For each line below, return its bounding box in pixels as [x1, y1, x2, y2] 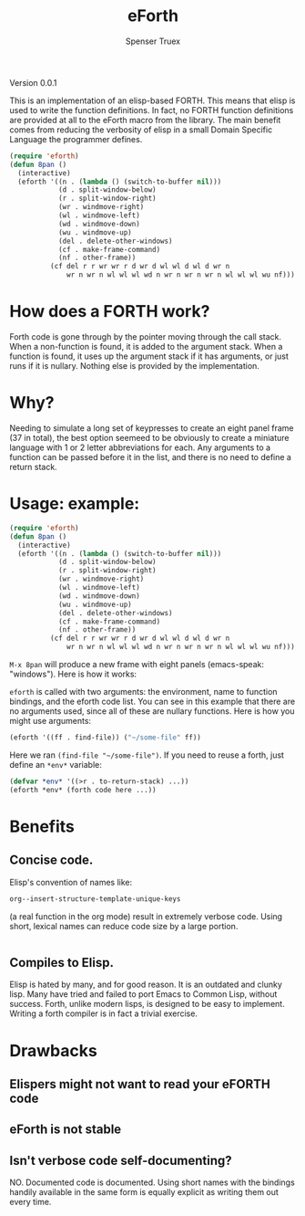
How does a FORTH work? [9, 301, 210, 322]
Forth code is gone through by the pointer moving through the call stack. [9, 331, 282, 342]
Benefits [9, 816, 76, 836]
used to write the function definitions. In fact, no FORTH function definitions [9, 104, 294, 115]
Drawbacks [9, 1040, 97, 1061]
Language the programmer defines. [9, 133, 143, 144]
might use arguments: [9, 716, 92, 726]
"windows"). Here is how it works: [9, 668, 137, 679]
